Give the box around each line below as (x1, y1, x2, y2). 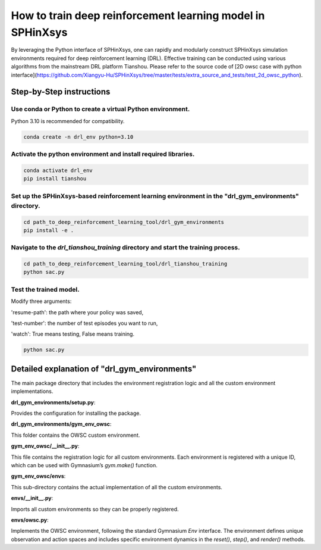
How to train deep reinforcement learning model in (11, 9, 265, 22)
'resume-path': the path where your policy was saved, (11, 308, 144, 315)
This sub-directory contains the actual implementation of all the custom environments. (11, 483, 223, 490)
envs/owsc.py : (11, 516, 49, 523)
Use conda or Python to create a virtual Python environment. (11, 105, 190, 113)
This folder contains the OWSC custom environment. (11, 432, 140, 439)
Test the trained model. (11, 285, 80, 293)
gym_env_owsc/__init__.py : (11, 442, 80, 449)
